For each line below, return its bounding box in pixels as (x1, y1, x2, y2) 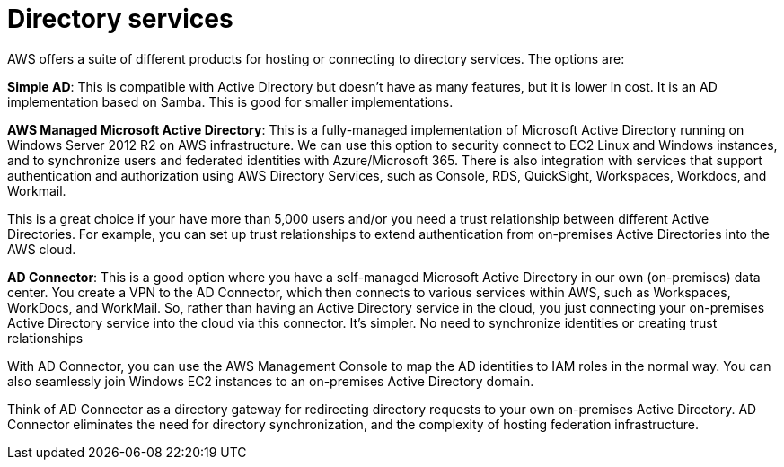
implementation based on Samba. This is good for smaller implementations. (7, 93, 454, 110)
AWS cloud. (7, 241, 76, 257)
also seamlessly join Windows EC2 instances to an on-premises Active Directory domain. (7, 373, 534, 389)
